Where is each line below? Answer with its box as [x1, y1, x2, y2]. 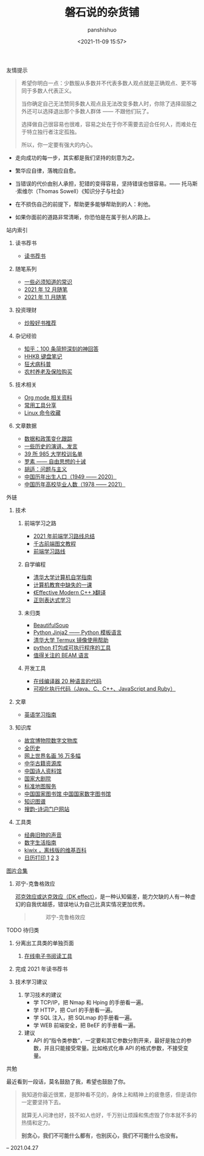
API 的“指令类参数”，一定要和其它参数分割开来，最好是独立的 [33, 1037, 187, 1044]
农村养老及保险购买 [24, 368, 73, 375]
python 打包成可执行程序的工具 [33, 644, 111, 651]
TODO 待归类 [6, 926, 39, 934]
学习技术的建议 [24, 991, 62, 998]
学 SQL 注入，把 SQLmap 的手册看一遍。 [33, 1013, 135, 1021]
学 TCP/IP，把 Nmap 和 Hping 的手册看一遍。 [33, 998, 147, 1006]
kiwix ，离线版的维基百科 [24, 846, 87, 853]
